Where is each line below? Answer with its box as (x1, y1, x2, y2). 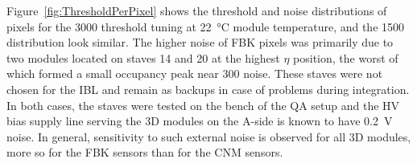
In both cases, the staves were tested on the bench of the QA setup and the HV (6, 96, 400, 113)
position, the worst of (293, 49, 398, 66)
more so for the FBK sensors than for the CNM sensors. (6, 144, 283, 161)
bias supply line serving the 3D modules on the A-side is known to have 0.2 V (6, 112, 393, 129)
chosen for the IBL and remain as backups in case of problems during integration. (6, 80, 410, 97)
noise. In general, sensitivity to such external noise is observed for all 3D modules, (6, 128, 411, 145)
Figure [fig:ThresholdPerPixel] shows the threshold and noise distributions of (6, 2, 387, 18)
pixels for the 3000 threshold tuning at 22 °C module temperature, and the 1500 (6, 18, 405, 35)
